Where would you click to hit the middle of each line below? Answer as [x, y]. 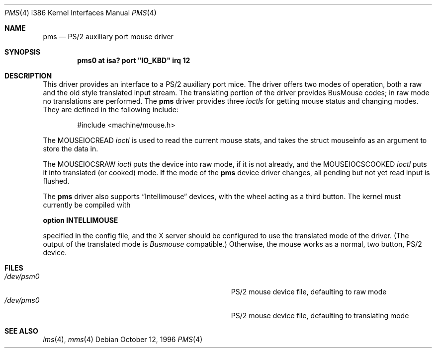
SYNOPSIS [23, 52]
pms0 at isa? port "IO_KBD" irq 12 [134, 60]
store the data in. [71, 149]
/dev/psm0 [22, 276]
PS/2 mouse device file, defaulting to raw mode [309, 292]
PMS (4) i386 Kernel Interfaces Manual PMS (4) [81, 13]
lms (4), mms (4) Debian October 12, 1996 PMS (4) [123, 339]
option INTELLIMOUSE [81, 220]
